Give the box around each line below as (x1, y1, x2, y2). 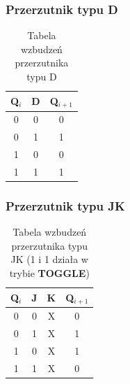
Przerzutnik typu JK (6, 197, 125, 214)
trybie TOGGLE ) (9, 265, 90, 280)
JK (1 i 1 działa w (10, 252, 88, 266)
